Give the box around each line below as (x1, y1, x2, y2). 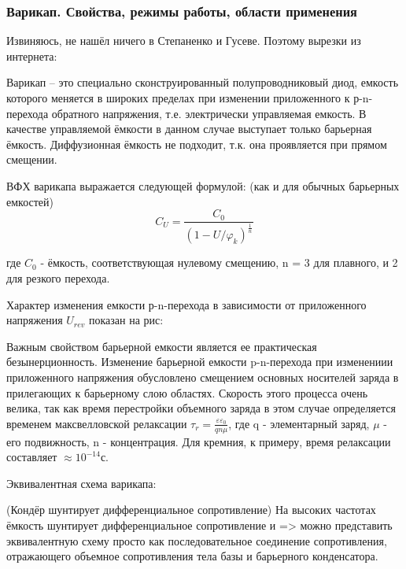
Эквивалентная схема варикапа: (6, 475, 157, 491)
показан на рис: (89, 312, 164, 328)
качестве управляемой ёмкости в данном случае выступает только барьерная (6, 120, 372, 137)
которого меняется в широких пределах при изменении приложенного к (6, 90, 350, 105)
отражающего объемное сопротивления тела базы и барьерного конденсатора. (6, 548, 378, 564)
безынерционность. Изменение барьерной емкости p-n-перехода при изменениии (6, 353, 393, 370)
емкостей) (6, 193, 54, 209)
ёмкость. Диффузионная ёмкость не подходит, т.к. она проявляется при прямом (6, 135, 387, 152)
